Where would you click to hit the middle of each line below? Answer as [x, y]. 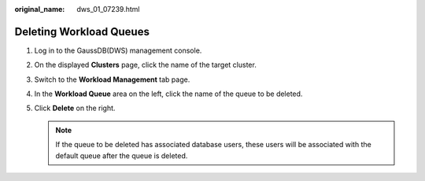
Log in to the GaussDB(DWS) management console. [118, 50]
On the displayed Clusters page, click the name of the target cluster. [146, 65]
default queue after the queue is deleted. [122, 155]
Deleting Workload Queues [82, 31]
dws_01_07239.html [108, 9]
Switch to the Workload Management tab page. [112, 79]
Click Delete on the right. [75, 108]
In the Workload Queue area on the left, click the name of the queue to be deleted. [168, 94]
